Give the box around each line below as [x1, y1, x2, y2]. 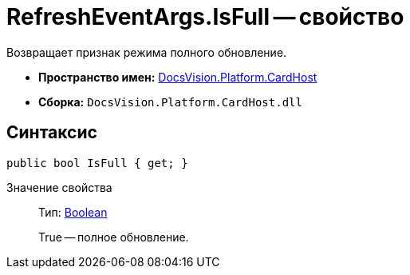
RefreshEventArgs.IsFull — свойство [6, 3, 404, 30]
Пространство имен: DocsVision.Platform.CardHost [38, 70, 317, 84]
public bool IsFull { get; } [6, 156, 188, 169]
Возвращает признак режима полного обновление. [6, 45, 287, 59]
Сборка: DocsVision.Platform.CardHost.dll [38, 94, 302, 109]
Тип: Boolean [38, 205, 108, 219]
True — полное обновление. [38, 229, 189, 244]
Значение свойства [6, 180, 112, 194]
